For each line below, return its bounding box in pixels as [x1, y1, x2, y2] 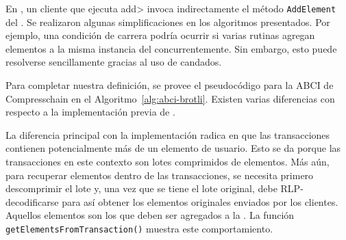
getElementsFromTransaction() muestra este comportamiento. [5, 221, 273, 235]
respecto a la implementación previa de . [5, 105, 175, 119]
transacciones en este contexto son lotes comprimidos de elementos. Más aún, [5, 155, 330, 168]
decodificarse [5, 194, 59, 209]
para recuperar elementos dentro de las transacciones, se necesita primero [5, 168, 314, 182]
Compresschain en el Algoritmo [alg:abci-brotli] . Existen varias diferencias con [5, 91, 335, 105]
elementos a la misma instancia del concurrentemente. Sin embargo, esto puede [5, 41, 337, 55]
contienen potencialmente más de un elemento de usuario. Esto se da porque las [5, 141, 341, 155]
